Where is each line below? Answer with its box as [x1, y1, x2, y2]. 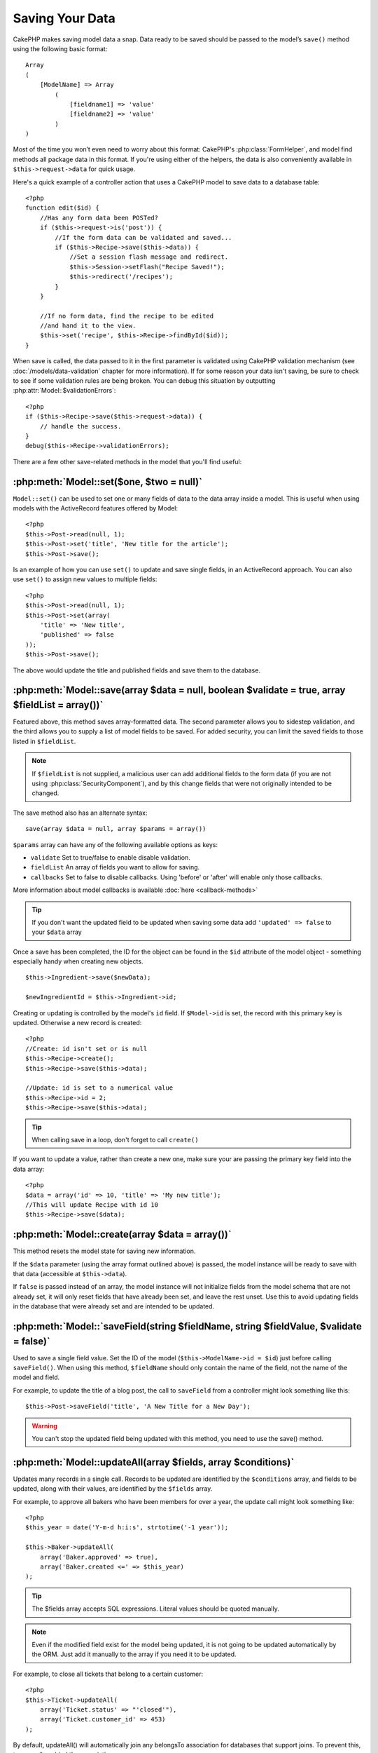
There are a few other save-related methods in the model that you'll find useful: [13, 457, 242, 466]
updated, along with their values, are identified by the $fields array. [13, 1484, 213, 1493]
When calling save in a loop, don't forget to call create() [31, 1135, 199, 1144]
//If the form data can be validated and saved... [55, 233, 232, 241]
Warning [31, 1421, 57, 1430]
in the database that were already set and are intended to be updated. [13, 1302, 215, 1311]
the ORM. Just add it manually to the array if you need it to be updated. [31, 1650, 237, 1658]
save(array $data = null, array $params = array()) [25, 825, 206, 833]
